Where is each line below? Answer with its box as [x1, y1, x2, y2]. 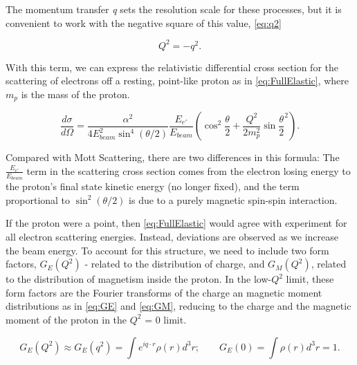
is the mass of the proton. [21, 86, 130, 101]
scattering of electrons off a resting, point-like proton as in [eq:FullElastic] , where [6, 73, 349, 88]
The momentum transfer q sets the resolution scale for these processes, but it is [6, 2, 342, 16]
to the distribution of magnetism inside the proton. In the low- [6, 272, 272, 286]
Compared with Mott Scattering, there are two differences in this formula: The [6, 150, 340, 165]
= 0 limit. [145, 312, 187, 326]
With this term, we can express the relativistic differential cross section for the [6, 59, 338, 74]
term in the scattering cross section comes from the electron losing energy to [26, 163, 351, 178]
